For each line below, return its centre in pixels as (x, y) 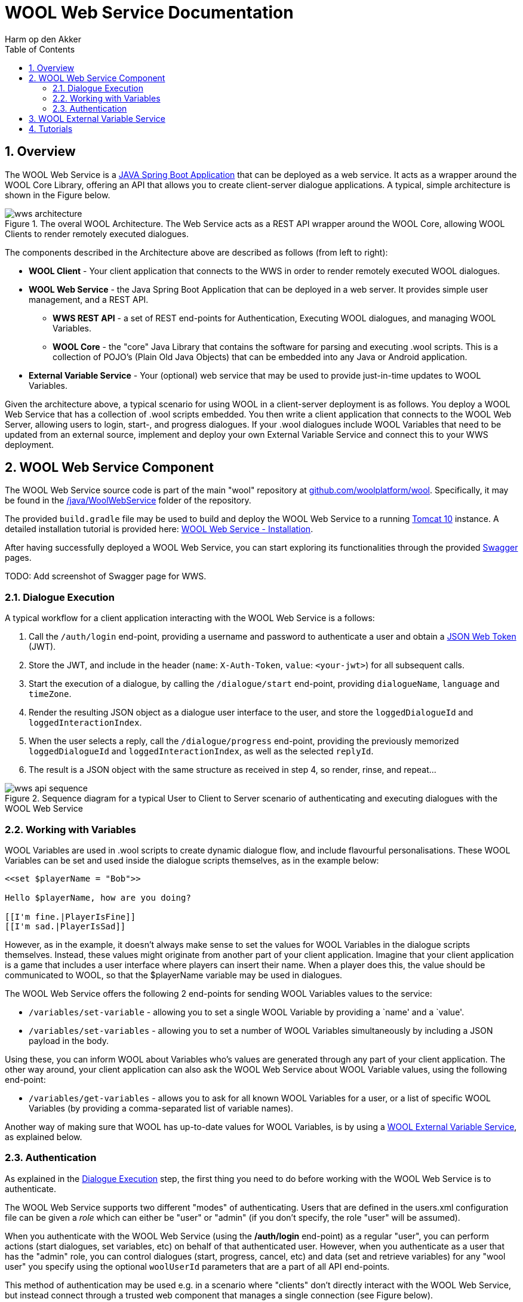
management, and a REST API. (89, 299)
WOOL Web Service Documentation (149, 13)
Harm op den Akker (43, 39)
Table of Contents (40, 49)
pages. (18, 558)
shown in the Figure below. (58, 195)
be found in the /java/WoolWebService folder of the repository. (128, 500)
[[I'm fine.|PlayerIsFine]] (70, 916)
